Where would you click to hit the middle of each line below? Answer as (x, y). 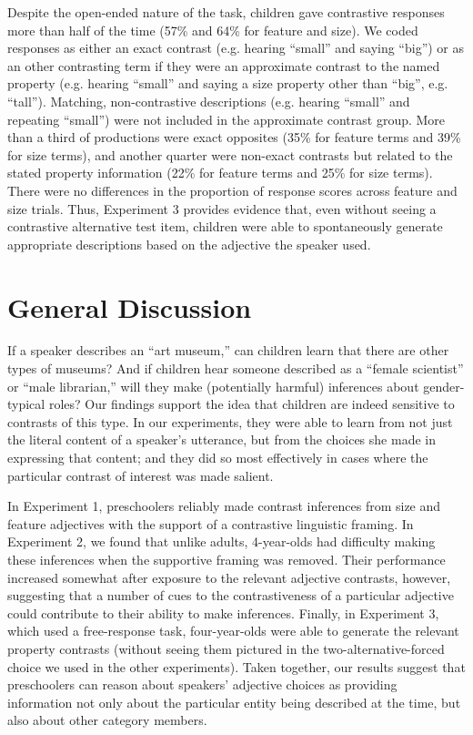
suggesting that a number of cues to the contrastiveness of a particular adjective (231, 595)
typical (26, 404)
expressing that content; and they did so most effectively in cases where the (218, 457)
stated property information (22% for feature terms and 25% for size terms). (220, 173)
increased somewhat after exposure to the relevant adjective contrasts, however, (229, 577)
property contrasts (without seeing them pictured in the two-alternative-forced (226, 648)
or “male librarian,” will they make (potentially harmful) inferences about (213, 386)
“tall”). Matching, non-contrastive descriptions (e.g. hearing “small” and (209, 101)
